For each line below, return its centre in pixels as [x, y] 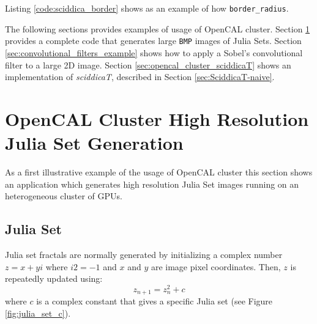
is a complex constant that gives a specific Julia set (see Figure [155, 301]
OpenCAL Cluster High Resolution [157, 118]
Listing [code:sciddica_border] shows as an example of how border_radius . [147, 8]
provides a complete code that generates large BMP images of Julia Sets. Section [153, 41]
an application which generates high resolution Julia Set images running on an [152, 184]
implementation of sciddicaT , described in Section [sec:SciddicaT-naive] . [140, 77]
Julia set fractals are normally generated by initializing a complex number [144, 254]
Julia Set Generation [94, 143]
